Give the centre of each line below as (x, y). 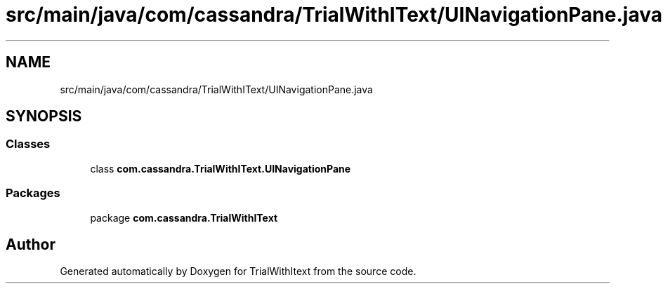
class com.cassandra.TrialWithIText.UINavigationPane (221, 168)
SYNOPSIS (44, 116)
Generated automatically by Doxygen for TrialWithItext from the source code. (238, 271)
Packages (33, 193)
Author (31, 244)
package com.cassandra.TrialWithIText (184, 217)
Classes (28, 144)
